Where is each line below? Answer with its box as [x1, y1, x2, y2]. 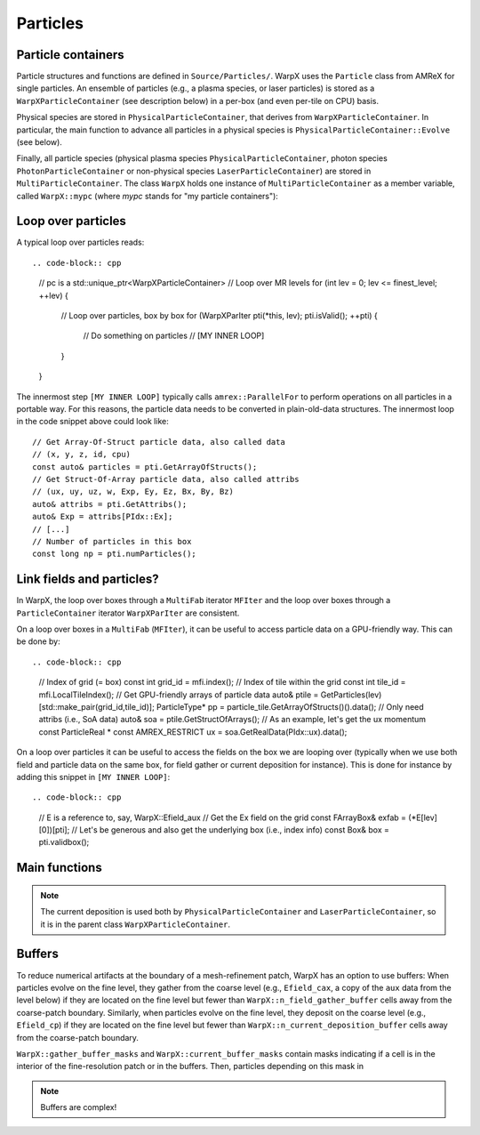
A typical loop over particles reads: [16, 237, 145, 248]
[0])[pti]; [38, 825, 70, 835]
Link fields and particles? [16, 572, 159, 587]
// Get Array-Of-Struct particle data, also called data [32, 437, 286, 447]
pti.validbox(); [38, 837, 90, 848]
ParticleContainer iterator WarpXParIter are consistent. [16, 608, 240, 618]
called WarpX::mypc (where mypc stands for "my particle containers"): [16, 190, 279, 201]
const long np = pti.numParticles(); [32, 549, 197, 559]
